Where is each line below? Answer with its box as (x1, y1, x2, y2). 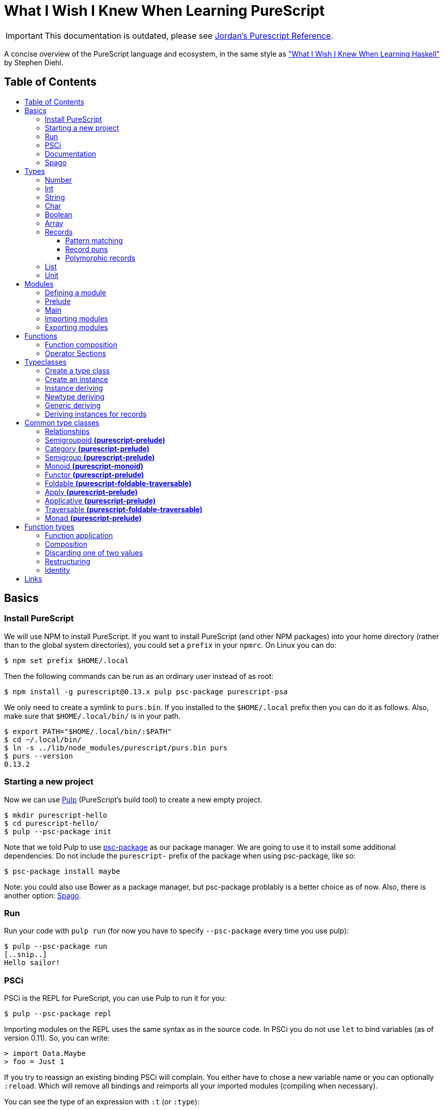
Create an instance (45, 374, 109, 384)
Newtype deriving (45, 392, 105, 401)
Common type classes (24, 418, 99, 427)
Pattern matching (65, 236, 123, 245)
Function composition (45, 340, 117, 349)
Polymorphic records (65, 253, 136, 262)
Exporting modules (45, 322, 108, 332)
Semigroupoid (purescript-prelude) (45, 435, 165, 444)
